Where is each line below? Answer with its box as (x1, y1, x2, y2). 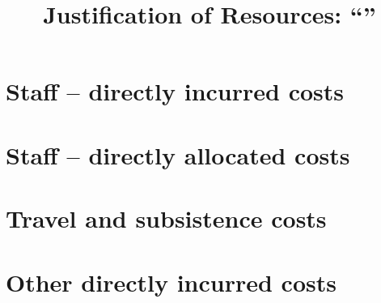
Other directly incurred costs (6, 265, 337, 298)
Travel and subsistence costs (6, 202, 327, 235)
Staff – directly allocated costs (6, 138, 350, 171)
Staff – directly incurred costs (6, 75, 345, 108)
